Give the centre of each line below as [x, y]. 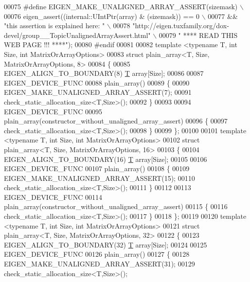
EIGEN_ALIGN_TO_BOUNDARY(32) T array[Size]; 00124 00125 [106, 244]
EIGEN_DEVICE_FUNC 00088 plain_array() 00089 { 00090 [97, 82]
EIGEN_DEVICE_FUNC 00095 [53, 111]
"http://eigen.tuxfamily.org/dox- [181, 26]
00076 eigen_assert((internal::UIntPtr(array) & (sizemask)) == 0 [102, 16]
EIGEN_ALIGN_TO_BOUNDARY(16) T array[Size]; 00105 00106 [106, 159]
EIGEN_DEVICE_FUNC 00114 [53, 197]
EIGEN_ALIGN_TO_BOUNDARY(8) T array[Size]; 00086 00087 [104, 73]
